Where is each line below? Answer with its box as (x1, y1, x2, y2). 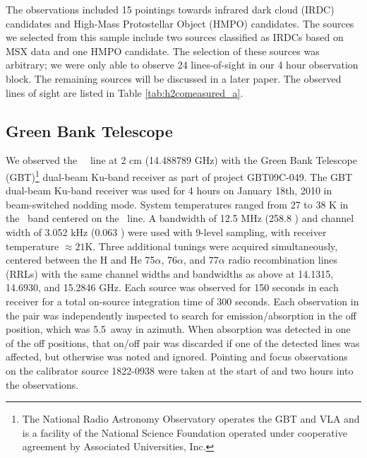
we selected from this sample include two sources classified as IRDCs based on (6, 30, 344, 45)
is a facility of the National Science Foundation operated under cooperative (22, 425, 347, 440)
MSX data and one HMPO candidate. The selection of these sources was (6, 43, 320, 58)
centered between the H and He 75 (6, 252, 155, 267)
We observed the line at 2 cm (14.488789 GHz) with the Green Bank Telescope (6, 153, 357, 168)
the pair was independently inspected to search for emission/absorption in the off (6, 307, 356, 322)
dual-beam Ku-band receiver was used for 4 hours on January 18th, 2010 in (6, 183, 332, 198)
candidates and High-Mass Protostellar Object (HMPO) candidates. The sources (6, 16, 354, 30)
